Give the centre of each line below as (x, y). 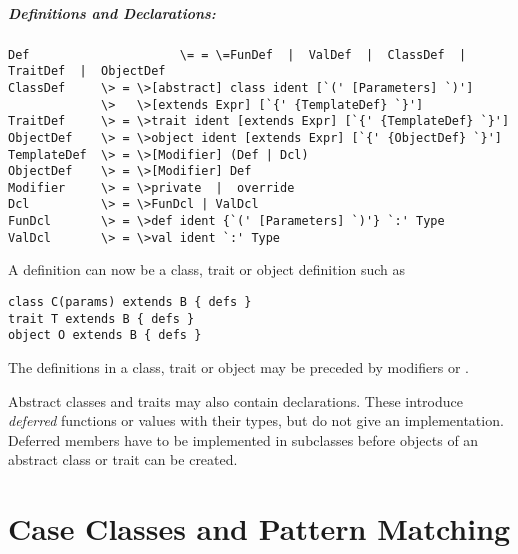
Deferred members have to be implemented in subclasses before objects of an (243, 439)
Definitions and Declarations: (112, 12)
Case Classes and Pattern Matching (259, 528)
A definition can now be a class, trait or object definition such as (207, 269)
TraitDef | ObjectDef (87, 71)
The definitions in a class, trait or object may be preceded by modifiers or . (238, 367)
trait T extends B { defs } (101, 318)
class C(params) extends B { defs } (130, 302)
